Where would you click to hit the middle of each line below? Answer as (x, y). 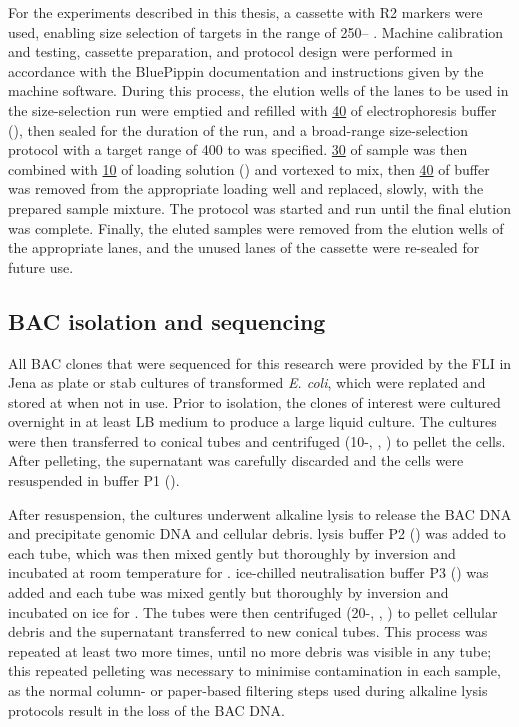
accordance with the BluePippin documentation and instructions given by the (246, 70)
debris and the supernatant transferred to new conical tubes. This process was (248, 631)
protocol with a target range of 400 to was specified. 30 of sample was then (238, 149)
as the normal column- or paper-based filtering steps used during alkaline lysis (248, 690)
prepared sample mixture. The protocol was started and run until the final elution (259, 207)
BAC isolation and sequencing (167, 320)
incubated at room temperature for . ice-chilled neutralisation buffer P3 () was (248, 572)
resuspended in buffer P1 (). (94, 480)
